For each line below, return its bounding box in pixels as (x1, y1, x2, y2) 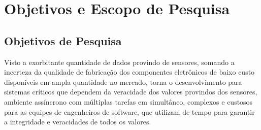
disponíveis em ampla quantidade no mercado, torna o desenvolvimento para (4, 76, 242, 87)
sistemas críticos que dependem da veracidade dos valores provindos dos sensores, (4, 86, 257, 97)
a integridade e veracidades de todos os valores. (4, 116, 151, 127)
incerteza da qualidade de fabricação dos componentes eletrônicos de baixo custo (4, 67, 255, 77)
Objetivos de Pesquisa (4, 32, 122, 48)
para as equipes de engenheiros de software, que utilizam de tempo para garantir (4, 106, 255, 117)
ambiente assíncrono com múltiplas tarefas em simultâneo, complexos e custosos (4, 96, 253, 107)
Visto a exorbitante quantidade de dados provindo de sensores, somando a (4, 56, 235, 67)
